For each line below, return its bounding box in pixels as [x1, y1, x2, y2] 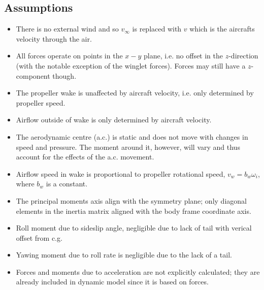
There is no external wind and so [16, 23, 119, 34]
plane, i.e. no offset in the [143, 50, 223, 61]
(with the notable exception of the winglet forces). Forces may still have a [16, 60, 246, 71]
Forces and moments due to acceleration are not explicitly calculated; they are [16, 266, 260, 277]
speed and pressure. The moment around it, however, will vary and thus [16, 141, 240, 152]
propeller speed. [16, 97, 65, 108]
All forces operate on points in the [16, 50, 123, 61]
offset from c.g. [16, 232, 62, 243]
